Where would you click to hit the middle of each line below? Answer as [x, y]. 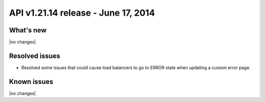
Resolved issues [35, 56]
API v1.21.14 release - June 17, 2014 [82, 13]
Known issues [31, 82]
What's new [28, 30]
